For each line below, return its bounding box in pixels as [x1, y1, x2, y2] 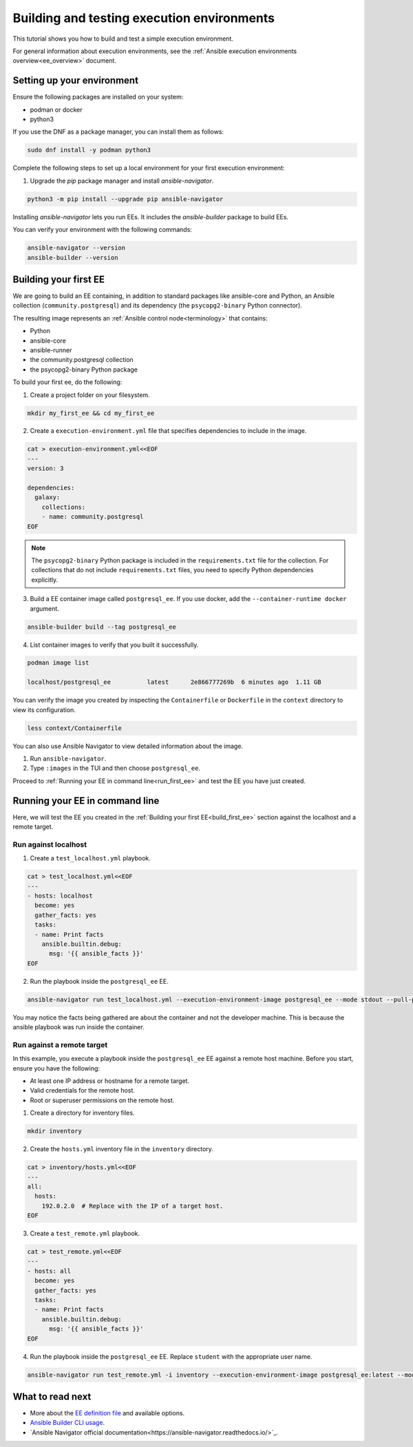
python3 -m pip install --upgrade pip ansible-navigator [27, 195, 224, 203]
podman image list [27, 659, 89, 667]
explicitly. [31, 576, 59, 584]
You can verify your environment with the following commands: [12, 225, 193, 234]
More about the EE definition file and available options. [30, 1409, 185, 1417]
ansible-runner [30, 345, 72, 354]
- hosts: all [27, 1267, 72, 1275]
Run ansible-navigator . [30, 755, 107, 762]
